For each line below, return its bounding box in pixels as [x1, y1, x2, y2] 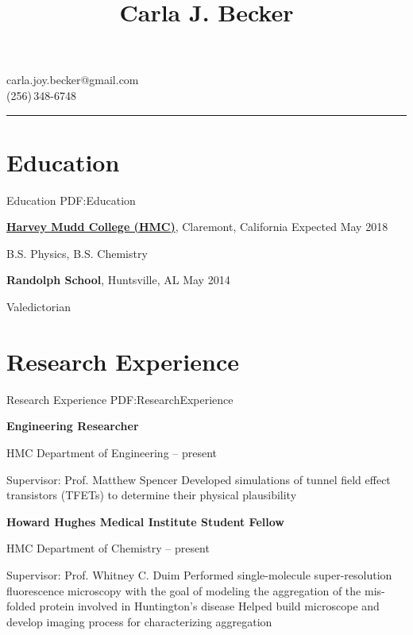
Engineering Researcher [6, 418, 139, 434]
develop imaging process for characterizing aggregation [6, 613, 272, 629]
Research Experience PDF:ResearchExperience [6, 391, 234, 407]
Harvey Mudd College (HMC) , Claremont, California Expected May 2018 [6, 218, 388, 235]
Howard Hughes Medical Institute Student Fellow [6, 513, 284, 529]
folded [6, 598, 36, 614]
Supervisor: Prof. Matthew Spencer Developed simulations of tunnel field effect [6, 471, 391, 487]
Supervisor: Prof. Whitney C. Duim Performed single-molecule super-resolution [6, 566, 392, 583]
